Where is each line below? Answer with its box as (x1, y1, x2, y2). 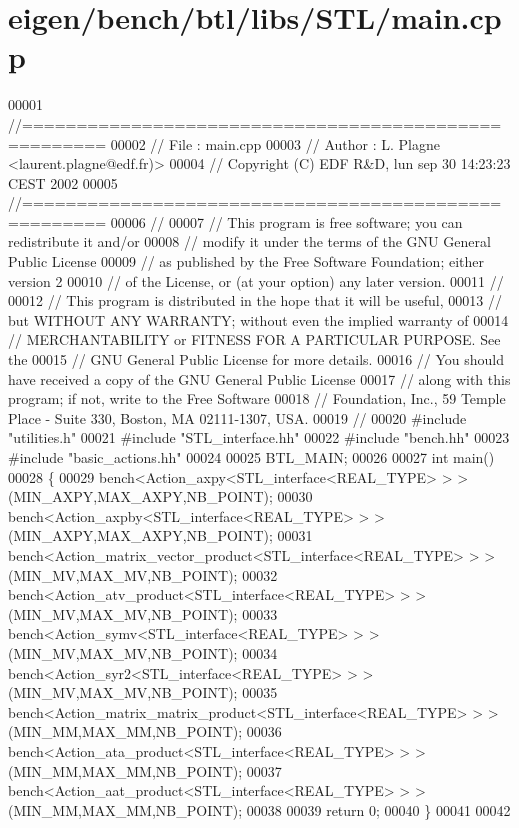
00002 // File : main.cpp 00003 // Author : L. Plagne (110, 133, 440, 154)
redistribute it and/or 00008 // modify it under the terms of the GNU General (8, 231, 491, 252)
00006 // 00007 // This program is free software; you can (110, 211, 463, 232)
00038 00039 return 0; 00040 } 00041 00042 (246, 799, 511, 820)
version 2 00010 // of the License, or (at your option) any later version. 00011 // (8, 270, 504, 291)
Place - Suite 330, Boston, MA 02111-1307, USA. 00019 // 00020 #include (8, 407, 467, 428)
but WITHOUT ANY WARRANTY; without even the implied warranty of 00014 (8, 309, 509, 330)
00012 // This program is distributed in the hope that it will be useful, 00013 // (8, 290, 502, 311)
